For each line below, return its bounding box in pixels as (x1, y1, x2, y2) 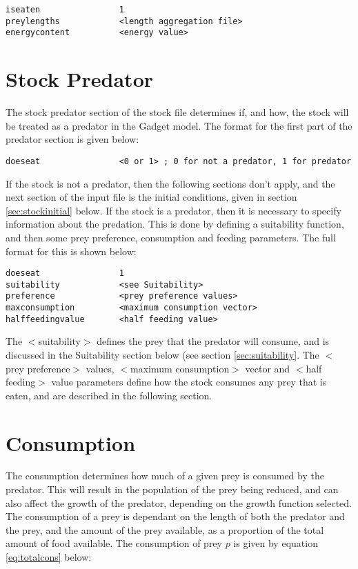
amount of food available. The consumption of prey (6, 536, 222, 550)
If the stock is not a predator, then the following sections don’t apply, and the (6, 176, 335, 190)
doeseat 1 (6, 268, 124, 279)
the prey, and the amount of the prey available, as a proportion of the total (6, 522, 324, 537)
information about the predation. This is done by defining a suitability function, (6, 217, 344, 231)
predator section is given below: (6, 132, 139, 146)
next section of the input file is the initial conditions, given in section (6, 190, 297, 204)
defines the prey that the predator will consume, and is (97, 334, 330, 348)
